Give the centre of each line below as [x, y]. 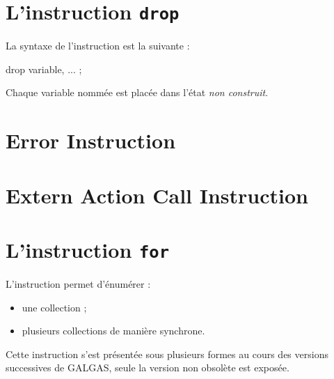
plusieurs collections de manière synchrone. [113, 331]
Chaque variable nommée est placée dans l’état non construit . [137, 92]
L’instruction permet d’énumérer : [78, 284]
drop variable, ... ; [44, 69]
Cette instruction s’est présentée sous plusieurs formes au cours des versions [167, 354]
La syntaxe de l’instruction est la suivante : [98, 46]
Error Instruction [91, 140]
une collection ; [54, 307]
